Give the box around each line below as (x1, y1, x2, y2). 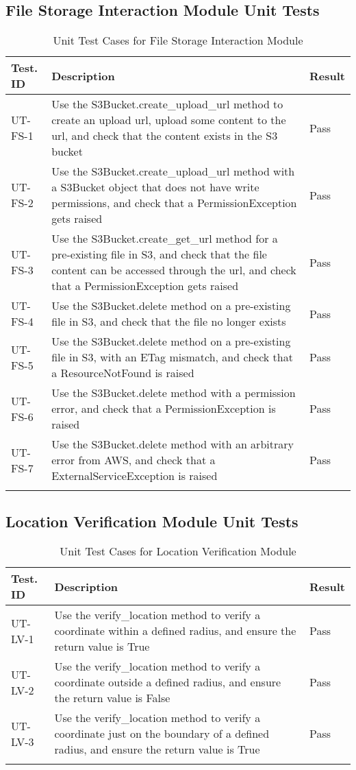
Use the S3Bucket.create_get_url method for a (51, 230, 278, 247)
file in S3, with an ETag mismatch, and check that (51, 349, 293, 365)
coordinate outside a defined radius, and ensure (54, 674, 281, 690)
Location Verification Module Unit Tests (5, 510, 298, 531)
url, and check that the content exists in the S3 (51, 128, 278, 144)
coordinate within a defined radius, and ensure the (54, 623, 296, 639)
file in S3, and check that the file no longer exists (51, 313, 286, 330)
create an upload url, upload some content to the (51, 112, 286, 128)
